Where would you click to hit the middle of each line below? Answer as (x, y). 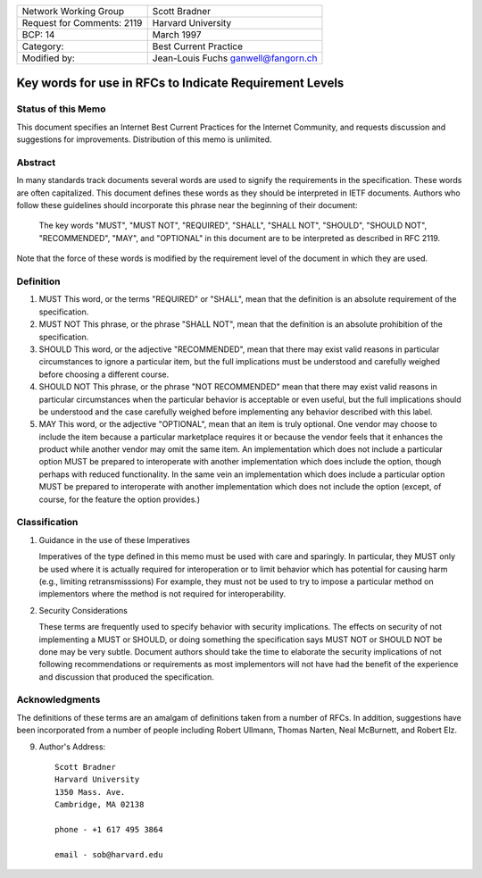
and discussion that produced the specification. (126, 677)
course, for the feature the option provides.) (120, 499)
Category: (43, 46)
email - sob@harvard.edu (109, 854)
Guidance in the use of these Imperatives (115, 539)
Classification (47, 523)
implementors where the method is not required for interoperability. (162, 594)
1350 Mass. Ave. (90, 792)
